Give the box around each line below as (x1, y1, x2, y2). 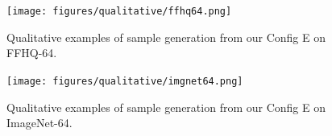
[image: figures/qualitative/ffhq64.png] (6, 6, 232, 17)
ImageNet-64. (6, 114, 73, 131)
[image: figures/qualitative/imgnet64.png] (6, 75, 243, 87)
